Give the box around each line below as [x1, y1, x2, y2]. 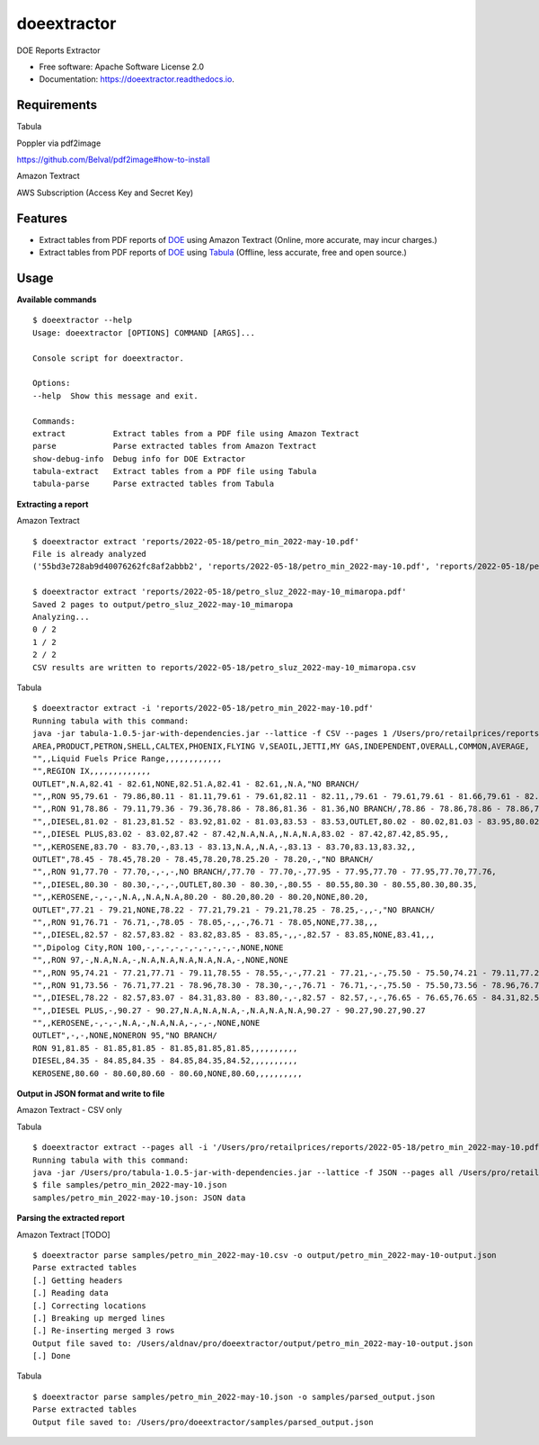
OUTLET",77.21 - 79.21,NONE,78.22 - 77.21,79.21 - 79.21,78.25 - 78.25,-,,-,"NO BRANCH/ [32, 904, 436, 915]
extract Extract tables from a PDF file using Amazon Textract [32, 428, 359, 438]
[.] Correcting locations [32, 1300, 147, 1311]
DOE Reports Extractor [16, 45, 101, 56]
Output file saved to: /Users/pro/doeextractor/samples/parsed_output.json [32, 1417, 374, 1427]
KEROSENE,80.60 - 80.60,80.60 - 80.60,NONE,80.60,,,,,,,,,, [32, 1068, 303, 1079]
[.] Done [32, 1351, 71, 1361]
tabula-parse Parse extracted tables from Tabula [32, 479, 274, 489]
